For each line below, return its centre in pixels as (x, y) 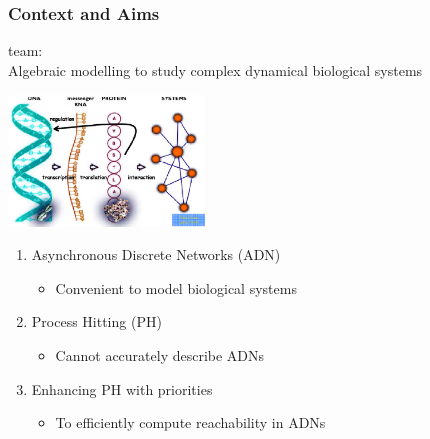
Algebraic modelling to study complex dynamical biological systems (215, 69)
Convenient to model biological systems (176, 287)
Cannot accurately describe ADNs (160, 355)
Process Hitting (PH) (96, 321)
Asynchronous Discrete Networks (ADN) (156, 254)
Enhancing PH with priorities (122, 388)
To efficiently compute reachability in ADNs (190, 422)
